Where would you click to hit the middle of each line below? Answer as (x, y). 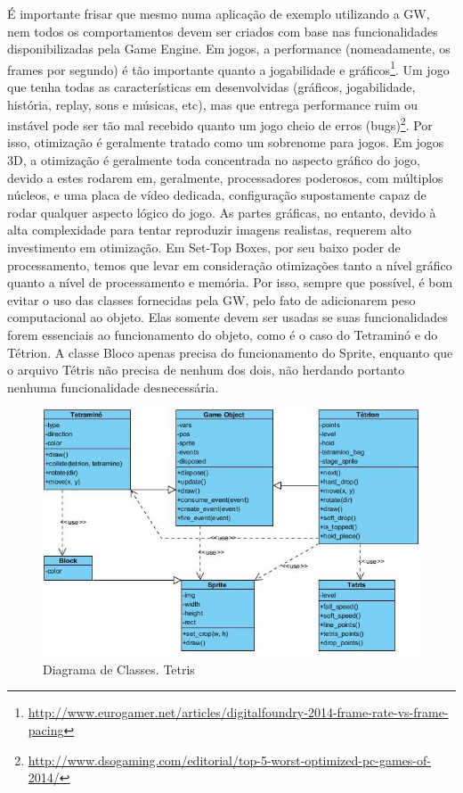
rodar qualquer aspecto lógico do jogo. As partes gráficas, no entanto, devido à (222, 212)
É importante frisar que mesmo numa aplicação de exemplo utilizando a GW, (219, 13)
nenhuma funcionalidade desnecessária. (113, 387)
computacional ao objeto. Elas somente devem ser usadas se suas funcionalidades (227, 317)
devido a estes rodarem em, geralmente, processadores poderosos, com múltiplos (225, 177)
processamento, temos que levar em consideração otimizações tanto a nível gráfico (230, 264)
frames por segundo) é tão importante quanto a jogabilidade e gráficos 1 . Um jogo (228, 68)
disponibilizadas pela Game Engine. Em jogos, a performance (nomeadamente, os (229, 49)
